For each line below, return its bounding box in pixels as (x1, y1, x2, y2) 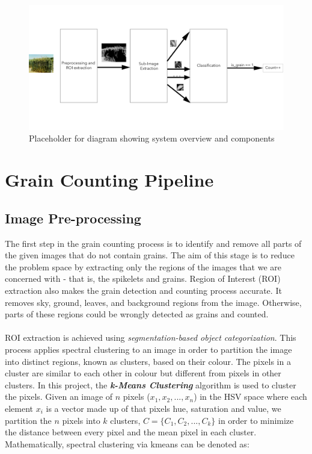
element (5, 402, 34, 414)
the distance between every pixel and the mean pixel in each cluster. (5, 426, 257, 438)
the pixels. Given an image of (5, 390, 113, 403)
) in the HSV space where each (194, 390, 307, 403)
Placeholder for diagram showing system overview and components (29, 132, 275, 145)
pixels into (62, 414, 100, 426)
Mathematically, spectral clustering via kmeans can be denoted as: (5, 437, 249, 450)
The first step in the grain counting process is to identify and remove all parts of (5, 237, 302, 249)
